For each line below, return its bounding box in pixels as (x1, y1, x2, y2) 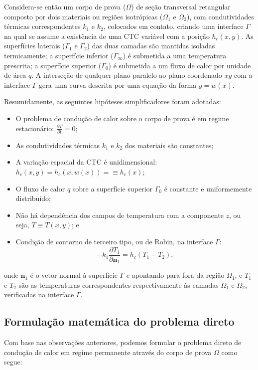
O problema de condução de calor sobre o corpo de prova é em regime (15, 113, 229, 123)
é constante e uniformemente (164, 183, 252, 193)
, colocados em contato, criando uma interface (103, 21, 244, 31)
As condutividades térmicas (15, 140, 100, 150)
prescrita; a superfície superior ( (4, 60, 102, 70)
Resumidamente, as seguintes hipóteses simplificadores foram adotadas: (4, 96, 221, 107)
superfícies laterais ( (4, 40, 65, 51)
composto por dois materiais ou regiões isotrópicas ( (4, 11, 163, 21)
